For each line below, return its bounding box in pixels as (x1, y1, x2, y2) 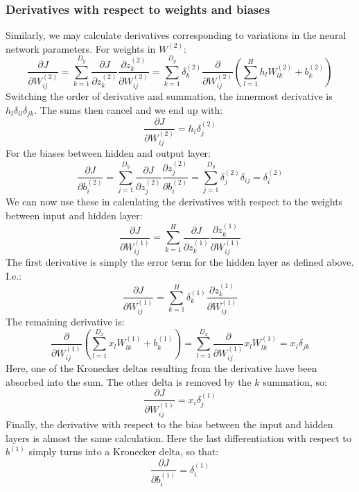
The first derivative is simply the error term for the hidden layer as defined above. (6, 254, 354, 269)
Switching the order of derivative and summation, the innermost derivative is (6, 89, 333, 103)
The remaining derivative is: (6, 314, 125, 329)
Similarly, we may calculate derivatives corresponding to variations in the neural (6, 28, 347, 42)
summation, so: (263, 374, 327, 389)
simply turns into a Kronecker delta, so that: (28, 444, 219, 459)
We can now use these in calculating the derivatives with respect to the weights (6, 194, 343, 209)
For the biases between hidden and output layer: (6, 146, 211, 160)
